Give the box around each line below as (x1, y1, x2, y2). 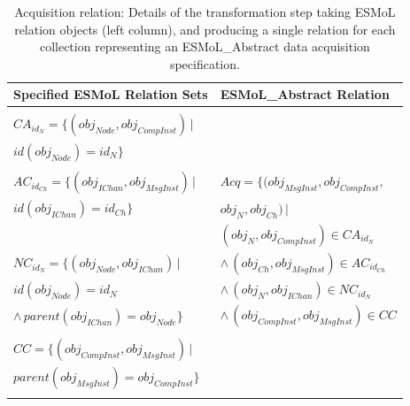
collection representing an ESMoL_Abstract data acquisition (39, 37, 370, 56)
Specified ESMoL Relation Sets (13, 85, 208, 103)
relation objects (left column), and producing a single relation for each (14, 19, 396, 38)
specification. (169, 54, 240, 73)
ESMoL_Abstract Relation (220, 85, 390, 103)
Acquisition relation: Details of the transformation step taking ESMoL (14, 3, 396, 20)
